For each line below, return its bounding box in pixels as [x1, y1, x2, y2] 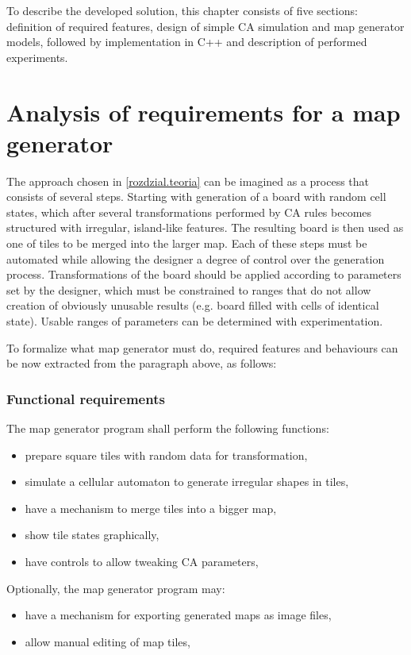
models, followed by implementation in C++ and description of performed [6, 33, 367, 50]
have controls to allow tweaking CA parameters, [25, 553, 259, 569]
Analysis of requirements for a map [6, 95, 401, 128]
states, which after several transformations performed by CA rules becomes [6, 203, 372, 220]
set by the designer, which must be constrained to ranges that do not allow [6, 281, 371, 298]
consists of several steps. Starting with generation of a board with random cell [6, 188, 386, 205]
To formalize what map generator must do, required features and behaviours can [6, 339, 398, 356]
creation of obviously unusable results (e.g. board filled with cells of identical [6, 297, 379, 314]
